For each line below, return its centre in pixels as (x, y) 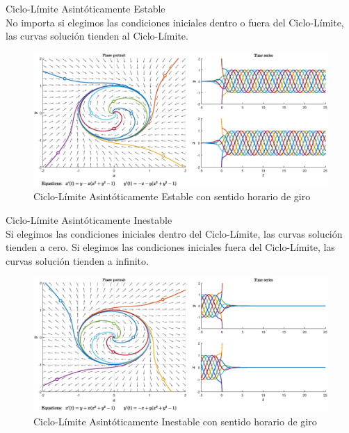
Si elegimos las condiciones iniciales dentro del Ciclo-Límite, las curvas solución (174, 233)
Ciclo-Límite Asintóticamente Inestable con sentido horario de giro (175, 421)
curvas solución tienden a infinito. (77, 260)
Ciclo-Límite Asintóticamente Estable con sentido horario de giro (172, 196)
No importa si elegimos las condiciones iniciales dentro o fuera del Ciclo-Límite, (175, 22)
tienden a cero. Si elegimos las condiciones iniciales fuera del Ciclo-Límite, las (170, 247)
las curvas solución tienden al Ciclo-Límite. (97, 36)
